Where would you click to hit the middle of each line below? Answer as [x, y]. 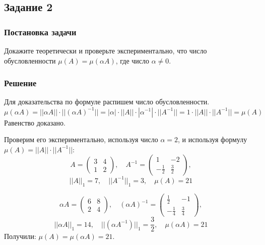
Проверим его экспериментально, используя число [81, 139]
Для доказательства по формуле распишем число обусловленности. [107, 102]
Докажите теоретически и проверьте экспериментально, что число [106, 50]
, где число [132, 60]
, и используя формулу [213, 139]
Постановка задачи [40, 32]
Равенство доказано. [35, 122]
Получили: [20, 236]
